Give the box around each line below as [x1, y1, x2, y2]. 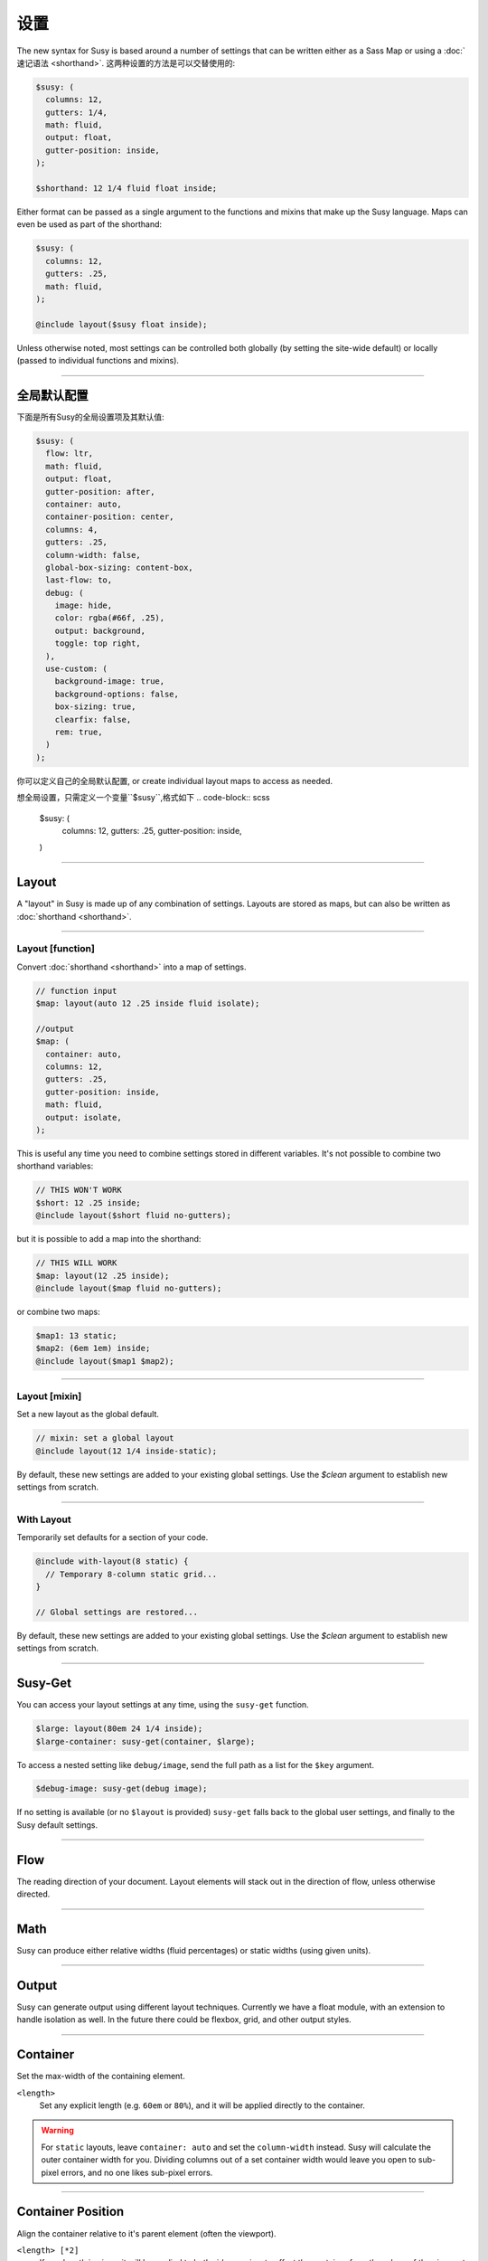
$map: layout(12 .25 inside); [35, 1271, 170, 1281]
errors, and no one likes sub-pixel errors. [60, 2167, 213, 2178]
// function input [35, 986, 117, 996]
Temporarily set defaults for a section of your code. [16, 1532, 209, 1543]
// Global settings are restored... [35, 1606, 199, 1617]
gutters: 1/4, [45, 107, 108, 118]
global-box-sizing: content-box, [45, 562, 193, 572]
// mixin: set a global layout [35, 1433, 175, 1443]
